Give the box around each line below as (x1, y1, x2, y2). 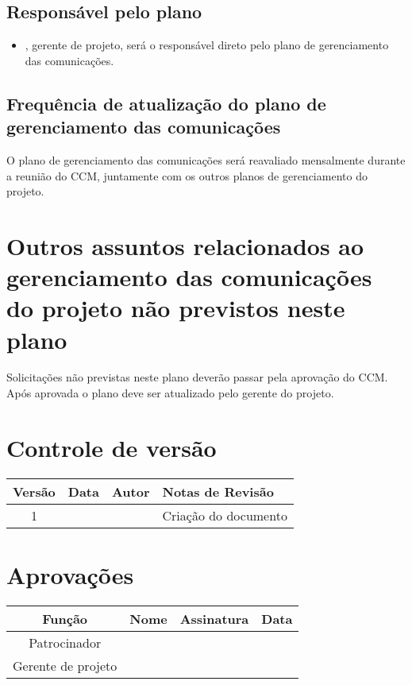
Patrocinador (29, 633, 102, 652)
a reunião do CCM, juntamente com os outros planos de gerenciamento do (6, 167, 368, 184)
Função (42, 609, 88, 628)
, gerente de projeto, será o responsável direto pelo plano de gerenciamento (25, 37, 389, 53)
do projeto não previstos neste (6, 292, 345, 324)
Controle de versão (6, 431, 217, 463)
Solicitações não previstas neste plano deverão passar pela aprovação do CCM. (6, 369, 388, 385)
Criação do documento (162, 505, 287, 524)
